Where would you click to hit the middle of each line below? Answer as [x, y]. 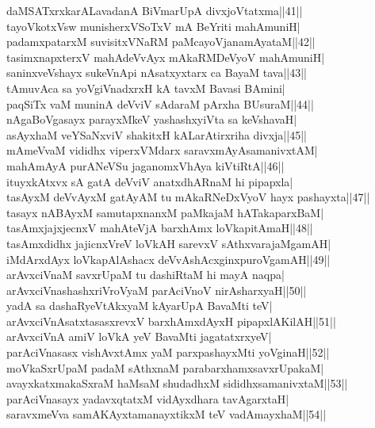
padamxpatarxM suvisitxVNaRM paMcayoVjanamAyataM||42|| [161, 42]
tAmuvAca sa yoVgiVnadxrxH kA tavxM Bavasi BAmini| [146, 88]
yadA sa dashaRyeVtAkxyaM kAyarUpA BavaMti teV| [140, 306]
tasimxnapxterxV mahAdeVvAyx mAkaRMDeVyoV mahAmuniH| [166, 57]
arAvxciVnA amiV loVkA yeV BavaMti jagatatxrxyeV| [139, 336]
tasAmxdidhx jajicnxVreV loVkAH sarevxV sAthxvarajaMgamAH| [169, 243]
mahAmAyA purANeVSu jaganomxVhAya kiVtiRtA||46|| [145, 165]
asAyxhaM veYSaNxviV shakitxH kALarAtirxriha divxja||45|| [157, 134]
